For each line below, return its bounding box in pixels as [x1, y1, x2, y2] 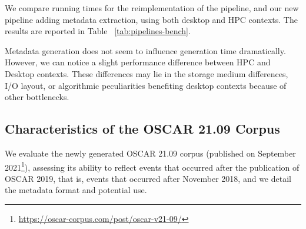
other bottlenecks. [5, 91, 69, 103]
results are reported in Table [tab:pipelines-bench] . [5, 25, 191, 37]
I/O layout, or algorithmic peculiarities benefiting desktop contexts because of [5, 79, 287, 91]
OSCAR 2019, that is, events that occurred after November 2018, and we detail [5, 172, 291, 184]
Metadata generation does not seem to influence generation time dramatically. [5, 44, 286, 57]
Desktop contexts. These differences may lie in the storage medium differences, [5, 67, 288, 79]
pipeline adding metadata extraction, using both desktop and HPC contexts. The [5, 13, 298, 25]
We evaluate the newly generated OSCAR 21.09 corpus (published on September [5, 147, 296, 159]
